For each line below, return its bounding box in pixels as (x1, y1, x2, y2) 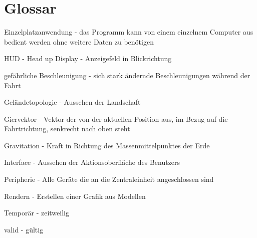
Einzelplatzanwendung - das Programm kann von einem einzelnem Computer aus (4, 27, 253, 37)
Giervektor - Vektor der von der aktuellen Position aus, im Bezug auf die (4, 113, 228, 124)
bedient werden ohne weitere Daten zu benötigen (4, 36, 154, 47)
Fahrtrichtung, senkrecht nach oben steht (4, 123, 130, 134)
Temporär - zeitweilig (4, 207, 69, 218)
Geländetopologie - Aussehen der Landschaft (4, 97, 141, 107)
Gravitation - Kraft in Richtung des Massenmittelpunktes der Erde (4, 140, 210, 150)
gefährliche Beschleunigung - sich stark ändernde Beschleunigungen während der (4, 70, 250, 80)
